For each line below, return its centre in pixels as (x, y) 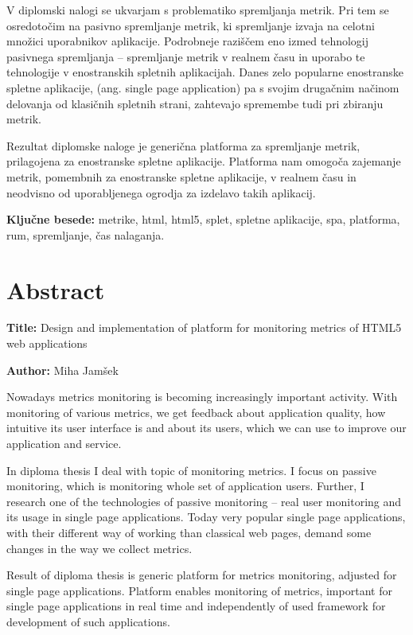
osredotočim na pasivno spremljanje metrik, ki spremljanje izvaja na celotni (191, 25)
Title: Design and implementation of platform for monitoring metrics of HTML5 (204, 327)
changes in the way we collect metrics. (99, 548)
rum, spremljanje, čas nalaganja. (86, 234)
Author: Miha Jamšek (62, 370)
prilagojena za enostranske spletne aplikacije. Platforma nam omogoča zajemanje (204, 161)
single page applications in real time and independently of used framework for (196, 606)
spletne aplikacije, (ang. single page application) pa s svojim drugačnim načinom (203, 87)
